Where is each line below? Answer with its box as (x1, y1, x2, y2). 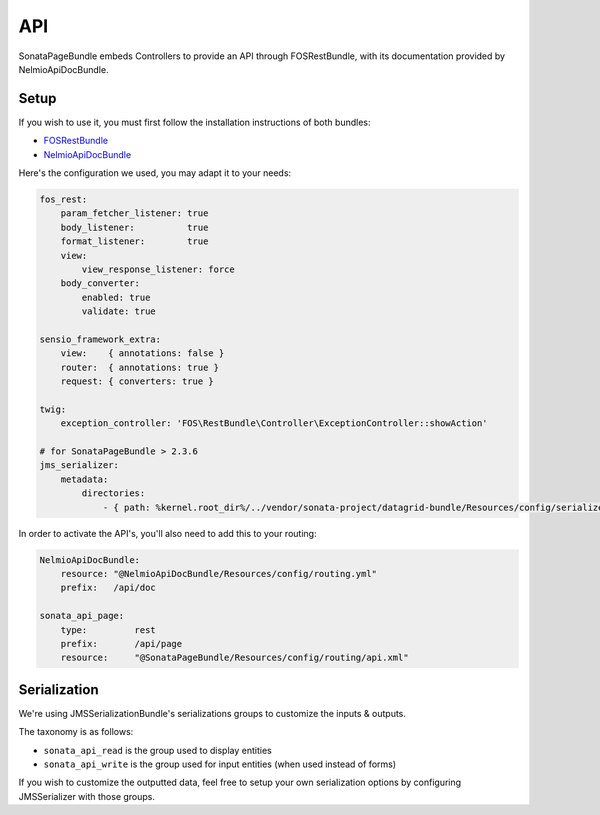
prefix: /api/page (60, 638, 183, 649)
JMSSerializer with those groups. (18, 790, 155, 802)
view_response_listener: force (81, 263, 235, 275)
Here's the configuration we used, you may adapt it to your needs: (18, 167, 292, 179)
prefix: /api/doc (60, 582, 157, 594)
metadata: (60, 473, 109, 485)
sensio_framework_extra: (39, 333, 162, 345)
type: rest (60, 624, 157, 635)
